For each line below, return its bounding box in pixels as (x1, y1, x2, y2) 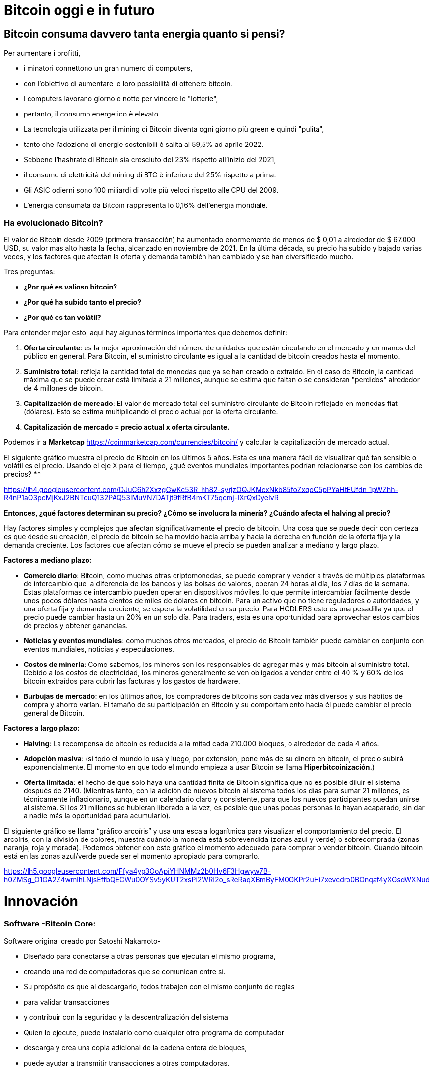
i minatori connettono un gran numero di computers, (24, 64, 193, 73)
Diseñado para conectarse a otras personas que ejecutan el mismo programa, (24, 952, 276, 960)
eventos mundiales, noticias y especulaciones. (24, 644, 174, 653)
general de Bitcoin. (24, 708, 85, 717)
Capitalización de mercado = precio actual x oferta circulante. (24, 422, 230, 431)
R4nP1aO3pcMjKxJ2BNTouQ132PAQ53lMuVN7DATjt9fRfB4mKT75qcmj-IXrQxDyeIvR (4, 493, 279, 502)
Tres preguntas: (4, 267, 55, 276)
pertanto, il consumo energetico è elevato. (24, 110, 161, 118)
